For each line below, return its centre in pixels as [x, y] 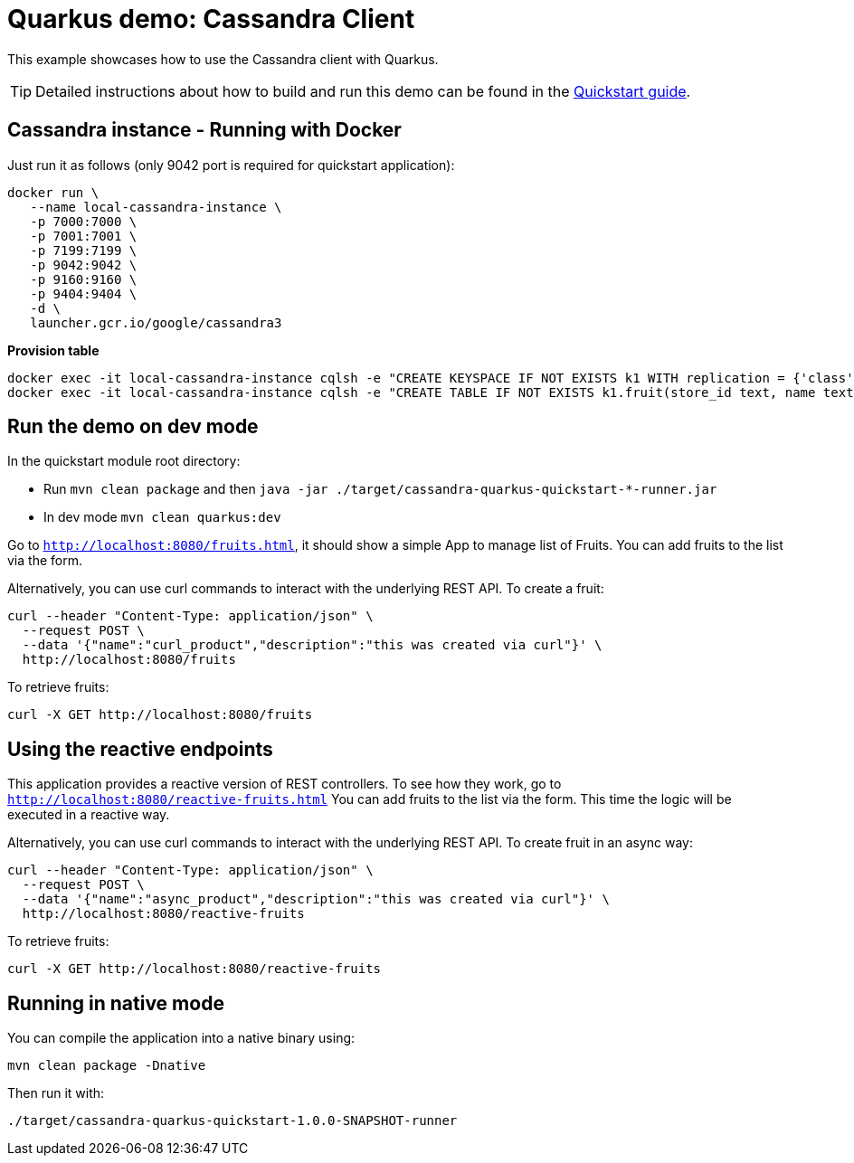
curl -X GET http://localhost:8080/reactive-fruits [195, 969]
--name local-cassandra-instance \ [156, 207]
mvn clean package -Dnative [107, 1066]
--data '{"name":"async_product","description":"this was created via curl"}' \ [316, 899]
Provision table [53, 350]
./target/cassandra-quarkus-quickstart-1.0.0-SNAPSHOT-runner [232, 1121]
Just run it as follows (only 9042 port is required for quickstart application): [231, 165]
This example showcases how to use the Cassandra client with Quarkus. [223, 59]
